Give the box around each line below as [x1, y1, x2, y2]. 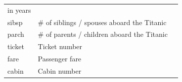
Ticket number [38, 41, 83, 52]
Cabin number [38, 65, 82, 76]
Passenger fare [38, 54, 82, 64]
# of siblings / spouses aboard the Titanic [38, 17, 167, 27]
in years [7, 4, 31, 15]
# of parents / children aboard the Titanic [38, 29, 168, 39]
